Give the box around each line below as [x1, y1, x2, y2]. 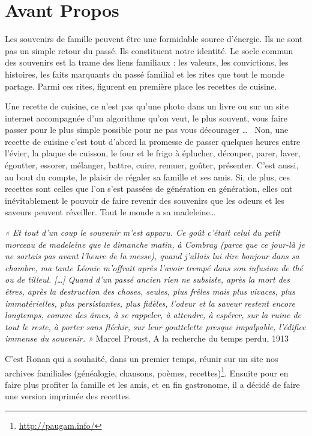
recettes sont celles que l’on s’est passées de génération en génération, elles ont [5, 182, 293, 195]
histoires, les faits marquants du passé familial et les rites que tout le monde [5, 67, 285, 80]
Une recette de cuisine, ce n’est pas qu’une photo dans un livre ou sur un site [5, 100, 289, 112]
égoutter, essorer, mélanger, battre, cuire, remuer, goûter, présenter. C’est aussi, [5, 159, 299, 171]
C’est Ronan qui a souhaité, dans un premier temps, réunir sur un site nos [5, 352, 278, 364]
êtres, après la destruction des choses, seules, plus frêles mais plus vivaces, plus [5, 285, 295, 297]
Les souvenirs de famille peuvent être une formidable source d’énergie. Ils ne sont [5, 32, 303, 45]
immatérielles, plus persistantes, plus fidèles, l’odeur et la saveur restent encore [5, 296, 295, 309]
